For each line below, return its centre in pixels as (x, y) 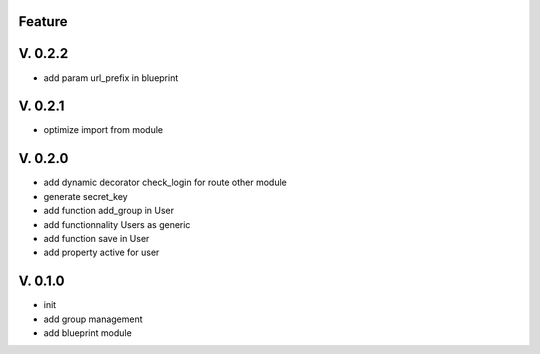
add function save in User (96, 238)
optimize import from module (103, 130)
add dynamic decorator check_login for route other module (165, 182)
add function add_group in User (109, 211)
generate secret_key (86, 196)
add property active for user (101, 252)
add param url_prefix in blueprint (111, 77)
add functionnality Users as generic (117, 224)
